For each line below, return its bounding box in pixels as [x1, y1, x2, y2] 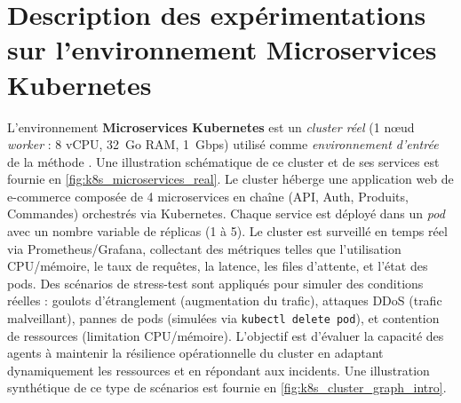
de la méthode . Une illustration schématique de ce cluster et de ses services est [7, 152, 440, 170]
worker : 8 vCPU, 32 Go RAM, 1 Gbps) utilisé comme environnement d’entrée [7, 135, 439, 154]
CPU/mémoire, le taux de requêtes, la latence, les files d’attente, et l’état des [7, 257, 428, 275]
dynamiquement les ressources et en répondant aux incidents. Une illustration [7, 360, 430, 379]
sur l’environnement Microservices [7, 31, 437, 67]
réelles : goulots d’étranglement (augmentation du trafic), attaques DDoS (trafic [7, 291, 442, 310]
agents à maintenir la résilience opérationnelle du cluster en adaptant [7, 344, 384, 362]
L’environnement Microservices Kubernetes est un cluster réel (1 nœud [7, 117, 415, 136]
